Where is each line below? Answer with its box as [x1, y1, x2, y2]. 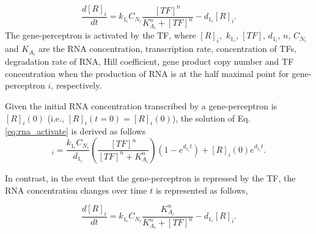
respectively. [56, 79, 102, 92]
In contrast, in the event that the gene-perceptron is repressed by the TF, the [5, 171, 296, 184]
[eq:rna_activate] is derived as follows [5, 125, 146, 137]
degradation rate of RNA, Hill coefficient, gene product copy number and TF [5, 55, 294, 68]
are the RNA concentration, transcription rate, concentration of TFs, [38, 42, 296, 55]
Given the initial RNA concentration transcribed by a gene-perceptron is [5, 99, 277, 112]
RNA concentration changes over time [5, 183, 147, 196]
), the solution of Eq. [172, 111, 251, 124]
